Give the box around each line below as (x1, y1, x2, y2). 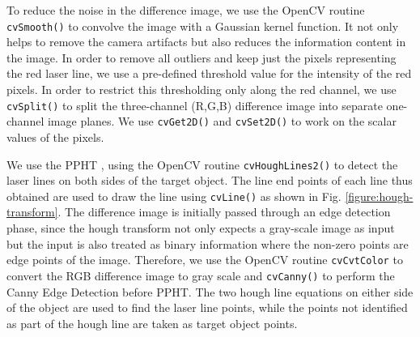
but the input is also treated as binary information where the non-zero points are (6, 235, 409, 252)
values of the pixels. (6, 128, 104, 145)
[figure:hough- (345, 187, 414, 204)
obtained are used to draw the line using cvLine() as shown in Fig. (6, 187, 342, 204)
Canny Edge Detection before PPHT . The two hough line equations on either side (6, 283, 414, 300)
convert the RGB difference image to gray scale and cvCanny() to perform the (6, 267, 395, 284)
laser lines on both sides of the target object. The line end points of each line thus (6, 172, 413, 189)
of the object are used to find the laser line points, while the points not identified (6, 299, 408, 316)
